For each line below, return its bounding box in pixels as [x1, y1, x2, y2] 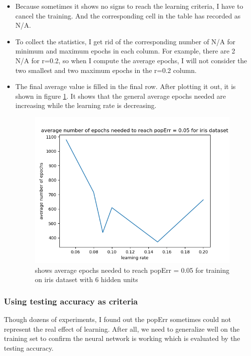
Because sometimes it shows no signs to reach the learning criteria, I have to [15, 1, 243, 11]
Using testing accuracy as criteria [4, 295, 138, 307]
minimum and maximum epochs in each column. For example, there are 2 [15, 46, 235, 56]
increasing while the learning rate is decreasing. [15, 100, 157, 110]
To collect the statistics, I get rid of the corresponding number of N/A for [15, 36, 235, 46]
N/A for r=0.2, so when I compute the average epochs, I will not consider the [15, 55, 247, 65]
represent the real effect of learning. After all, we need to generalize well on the [4, 323, 240, 334]
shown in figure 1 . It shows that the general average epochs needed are [15, 90, 226, 101]
